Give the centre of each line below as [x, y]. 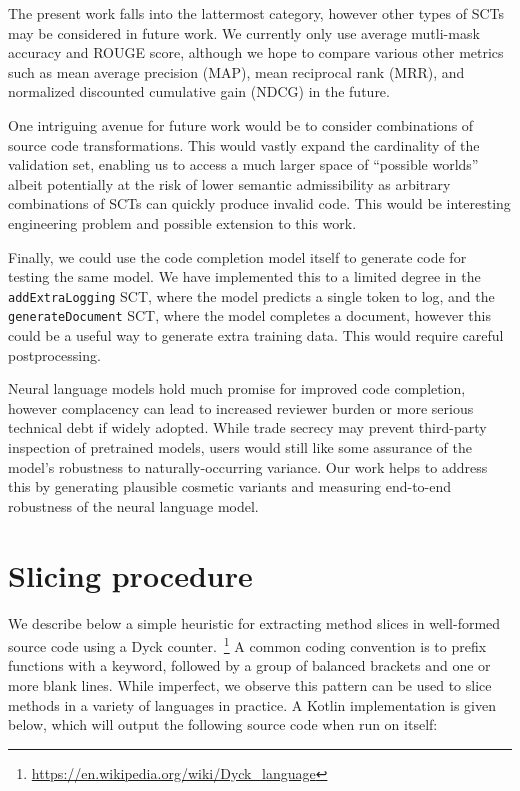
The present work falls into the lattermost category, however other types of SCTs [256, 13]
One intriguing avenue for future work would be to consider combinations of [241, 124]
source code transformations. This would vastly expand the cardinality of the [244, 144]
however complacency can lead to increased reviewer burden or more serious [241, 407]
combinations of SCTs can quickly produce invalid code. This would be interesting [259, 203]
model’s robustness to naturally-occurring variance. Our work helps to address [248, 466]
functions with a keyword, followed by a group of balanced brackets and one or [249, 665]
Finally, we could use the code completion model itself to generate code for [237, 256]
